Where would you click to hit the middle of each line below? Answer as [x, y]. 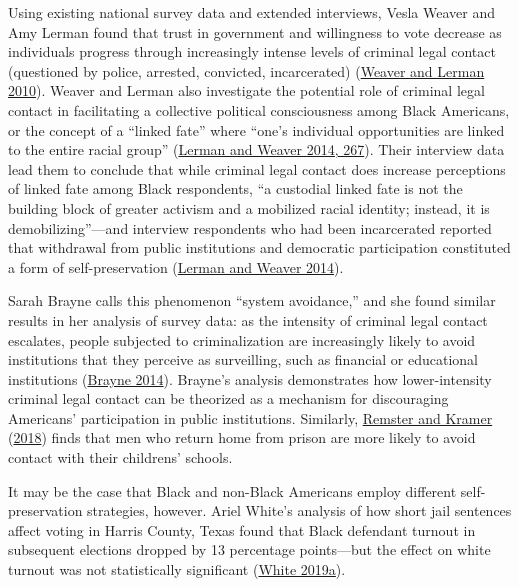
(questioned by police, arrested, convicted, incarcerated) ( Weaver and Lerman [246, 70]
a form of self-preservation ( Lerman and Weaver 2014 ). [176, 266]
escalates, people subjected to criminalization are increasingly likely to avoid [242, 339]
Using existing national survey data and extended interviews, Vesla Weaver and [252, 12]
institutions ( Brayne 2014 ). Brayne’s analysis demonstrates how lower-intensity [250, 378]
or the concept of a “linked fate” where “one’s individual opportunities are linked [256, 129]
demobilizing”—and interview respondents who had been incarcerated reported [250, 227]
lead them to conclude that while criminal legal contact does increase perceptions [257, 168]
